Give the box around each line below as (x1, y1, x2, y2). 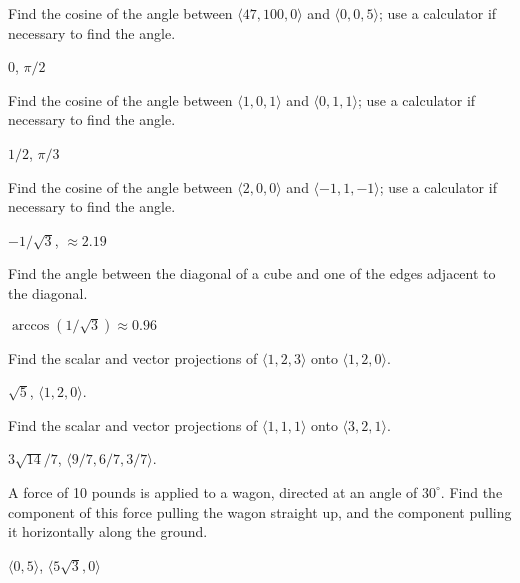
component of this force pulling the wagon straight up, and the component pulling (8, 501, 512, 522)
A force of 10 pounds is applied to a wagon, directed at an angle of (8, 481, 418, 502)
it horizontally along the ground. (8, 521, 208, 542)
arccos (11, 318, 50, 333)
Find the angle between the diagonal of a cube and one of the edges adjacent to (8, 263, 496, 284)
